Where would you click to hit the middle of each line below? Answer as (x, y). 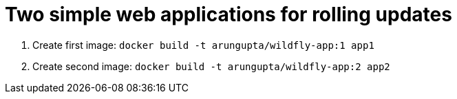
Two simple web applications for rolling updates (228, 14)
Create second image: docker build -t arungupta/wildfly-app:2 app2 (211, 66)
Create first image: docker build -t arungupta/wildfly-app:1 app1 (203, 45)
